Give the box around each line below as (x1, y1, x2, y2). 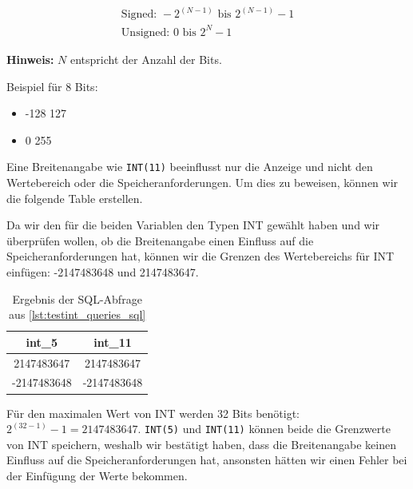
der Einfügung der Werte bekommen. (6, 467, 188, 483)
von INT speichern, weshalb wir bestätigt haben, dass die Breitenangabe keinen (6, 435, 396, 452)
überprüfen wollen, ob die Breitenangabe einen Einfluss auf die (6, 232, 314, 248)
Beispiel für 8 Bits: (6, 78, 98, 94)
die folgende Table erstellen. (6, 189, 143, 206)
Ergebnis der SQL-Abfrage (12, 290, 142, 307)
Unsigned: (121, 26, 170, 38)
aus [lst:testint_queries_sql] (9, 306, 146, 323)
